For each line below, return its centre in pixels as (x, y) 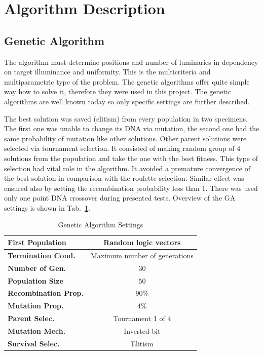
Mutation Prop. (36, 306)
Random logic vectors (142, 242)
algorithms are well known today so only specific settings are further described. (127, 101)
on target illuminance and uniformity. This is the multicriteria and (107, 72)
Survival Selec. (34, 343)
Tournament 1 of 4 (142, 318)
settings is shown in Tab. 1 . (47, 207)
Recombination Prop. (46, 293)
